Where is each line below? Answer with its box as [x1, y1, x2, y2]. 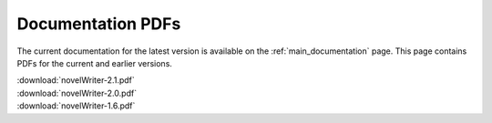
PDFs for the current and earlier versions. [16, 57, 173, 68]
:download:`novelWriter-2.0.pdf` [16, 87, 137, 98]
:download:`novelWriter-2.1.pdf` [16, 75, 136, 86]
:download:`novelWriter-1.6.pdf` [16, 100, 136, 111]
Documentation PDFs [16, 14, 181, 34]
